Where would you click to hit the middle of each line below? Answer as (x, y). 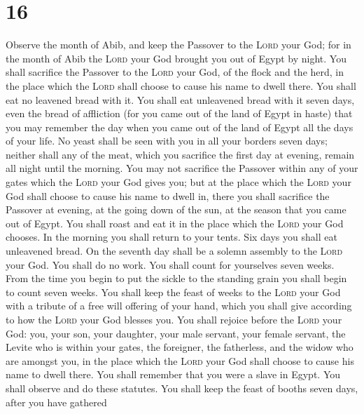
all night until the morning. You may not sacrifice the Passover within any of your (182, 168)
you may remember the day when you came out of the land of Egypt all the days (180, 127)
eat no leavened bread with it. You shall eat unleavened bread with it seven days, (180, 99)
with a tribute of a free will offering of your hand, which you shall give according (179, 306)
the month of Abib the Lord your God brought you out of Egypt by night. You (176, 58)
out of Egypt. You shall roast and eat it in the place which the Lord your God (175, 223)
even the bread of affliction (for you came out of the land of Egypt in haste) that (179, 113)
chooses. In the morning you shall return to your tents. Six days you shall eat (171, 237)
